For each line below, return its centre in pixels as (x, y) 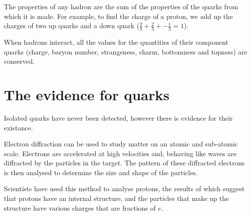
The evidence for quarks (87, 94)
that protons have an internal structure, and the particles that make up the (117, 198)
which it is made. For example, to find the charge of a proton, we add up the (118, 16)
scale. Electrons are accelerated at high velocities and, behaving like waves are (120, 153)
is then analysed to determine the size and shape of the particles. (101, 172)
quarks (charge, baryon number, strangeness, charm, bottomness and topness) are (126, 51)
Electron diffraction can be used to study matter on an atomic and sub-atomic (121, 144)
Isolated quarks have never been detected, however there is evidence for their (118, 117)
